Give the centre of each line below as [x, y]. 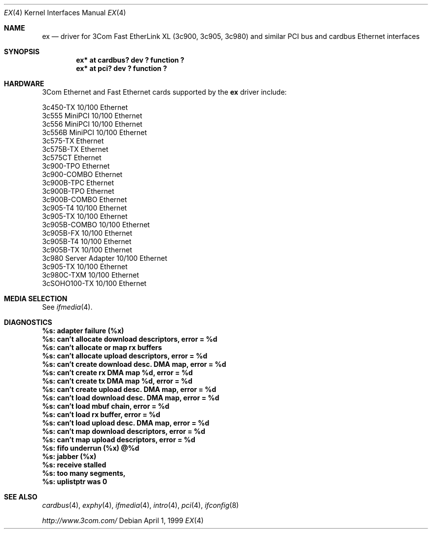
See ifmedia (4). [67, 307]
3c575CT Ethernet [72, 158]
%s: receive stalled [74, 465]
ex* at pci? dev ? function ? [122, 68]
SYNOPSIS [22, 52]
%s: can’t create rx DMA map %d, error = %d [117, 373]
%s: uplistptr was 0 [75, 481]
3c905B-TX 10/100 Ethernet [87, 250]
